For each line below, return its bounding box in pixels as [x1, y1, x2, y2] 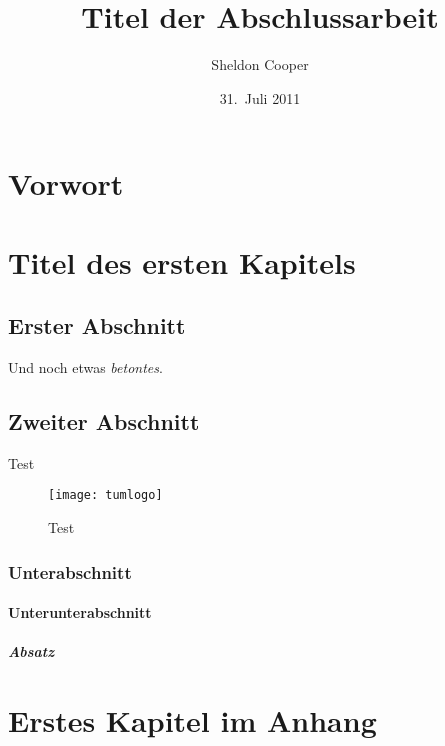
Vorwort [8, 163, 124, 204]
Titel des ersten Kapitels [8, 241, 356, 282]
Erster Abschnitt [8, 310, 186, 341]
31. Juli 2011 [219, 87, 301, 108]
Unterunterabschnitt [8, 602, 152, 623]
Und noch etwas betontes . [8, 357, 163, 378]
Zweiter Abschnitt [8, 406, 200, 437]
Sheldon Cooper [211, 54, 309, 75]
